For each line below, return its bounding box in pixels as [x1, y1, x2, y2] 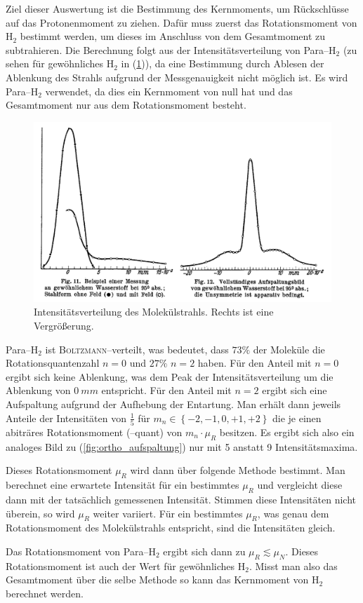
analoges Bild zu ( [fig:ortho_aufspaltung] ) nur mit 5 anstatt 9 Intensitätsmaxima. [6, 439, 358, 454]
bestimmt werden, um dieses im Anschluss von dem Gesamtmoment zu [20, 29, 326, 43]
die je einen [272, 410, 322, 425]
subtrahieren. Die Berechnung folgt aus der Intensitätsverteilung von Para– [6, 42, 329, 57]
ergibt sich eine [262, 383, 327, 398]
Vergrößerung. [34, 318, 94, 333]
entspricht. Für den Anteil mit [101, 383, 232, 398]
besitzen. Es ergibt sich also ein [219, 424, 355, 439]
